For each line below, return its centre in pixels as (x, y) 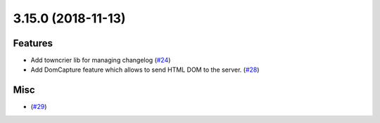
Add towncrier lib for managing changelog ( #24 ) (101, 60)
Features (33, 43)
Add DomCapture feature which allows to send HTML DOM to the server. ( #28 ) (145, 70)
